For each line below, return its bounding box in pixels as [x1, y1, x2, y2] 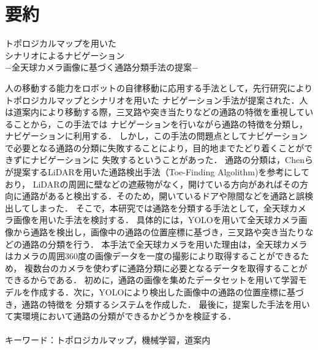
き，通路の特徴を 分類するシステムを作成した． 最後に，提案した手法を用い [5, 297, 310, 310]
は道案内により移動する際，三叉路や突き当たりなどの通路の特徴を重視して [5, 105, 305, 118]
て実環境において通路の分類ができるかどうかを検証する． [5, 310, 237, 322]
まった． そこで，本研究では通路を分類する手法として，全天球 [39, 201, 289, 214]
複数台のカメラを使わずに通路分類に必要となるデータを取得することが [24, 261, 308, 274]
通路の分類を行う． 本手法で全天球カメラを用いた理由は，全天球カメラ [21, 237, 308, 250]
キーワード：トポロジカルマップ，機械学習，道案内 [5, 333, 211, 346]
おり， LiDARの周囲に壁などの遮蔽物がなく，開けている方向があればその [5, 177, 300, 190]
